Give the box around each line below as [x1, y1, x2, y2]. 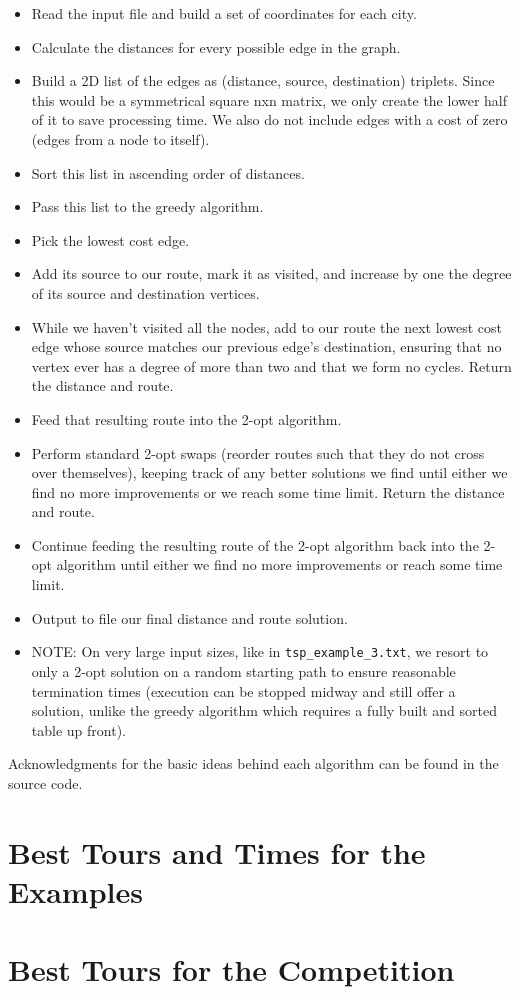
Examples [8, 870, 143, 911]
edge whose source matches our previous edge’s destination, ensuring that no [31, 336, 502, 357]
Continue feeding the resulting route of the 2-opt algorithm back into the [31, 534, 479, 555]
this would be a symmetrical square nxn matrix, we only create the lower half [31, 89, 508, 110]
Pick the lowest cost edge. [31, 229, 190, 250]
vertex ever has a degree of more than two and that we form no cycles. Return [31, 355, 512, 376]
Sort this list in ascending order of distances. [31, 162, 305, 183]
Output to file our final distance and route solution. [31, 607, 348, 628]
